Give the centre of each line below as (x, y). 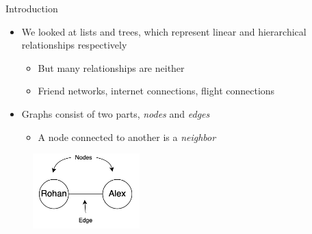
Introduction (32, 8)
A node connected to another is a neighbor (127, 136)
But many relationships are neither (111, 67)
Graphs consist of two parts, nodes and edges (116, 113)
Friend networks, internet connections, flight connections (156, 91)
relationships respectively (74, 45)
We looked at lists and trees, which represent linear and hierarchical (164, 31)
